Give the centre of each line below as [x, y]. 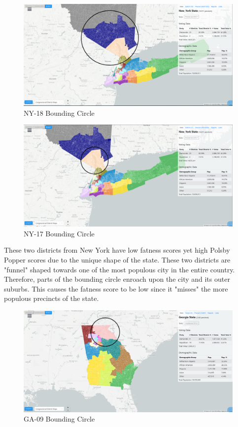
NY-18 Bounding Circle [59, 113]
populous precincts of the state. [51, 298]
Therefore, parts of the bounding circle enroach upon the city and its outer [117, 279]
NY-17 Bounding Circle [59, 233]
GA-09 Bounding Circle [59, 419]
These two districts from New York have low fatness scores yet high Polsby [117, 250]
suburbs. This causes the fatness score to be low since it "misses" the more [116, 288]
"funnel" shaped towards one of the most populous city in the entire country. [119, 269]
